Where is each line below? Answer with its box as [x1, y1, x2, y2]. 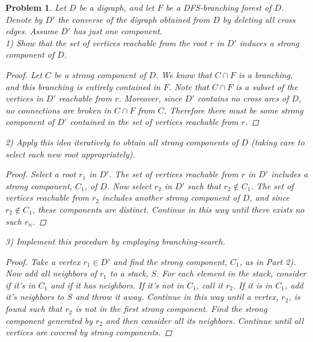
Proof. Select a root [5, 168, 76, 180]
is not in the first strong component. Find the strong [75, 302, 267, 315]
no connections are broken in [5, 103, 112, 116]
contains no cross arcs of [197, 92, 289, 105]
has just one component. [73, 25, 163, 37]
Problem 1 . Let [5, 1, 67, 13]
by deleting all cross [222, 13, 296, 25]
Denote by [5, 13, 43, 25]
